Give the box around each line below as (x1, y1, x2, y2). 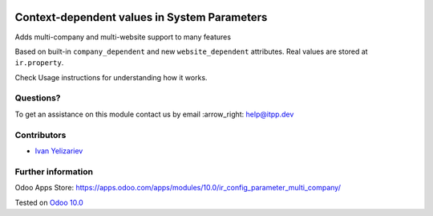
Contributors (14, 129, 67, 141)
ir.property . (14, 58, 64, 67)
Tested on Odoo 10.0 (14, 198, 83, 207)
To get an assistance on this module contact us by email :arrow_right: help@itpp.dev (14, 109, 294, 119)
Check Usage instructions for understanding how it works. (14, 72, 208, 82)
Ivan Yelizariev (34, 145, 83, 156)
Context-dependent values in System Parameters (14, 10, 268, 24)
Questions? (14, 92, 61, 104)
